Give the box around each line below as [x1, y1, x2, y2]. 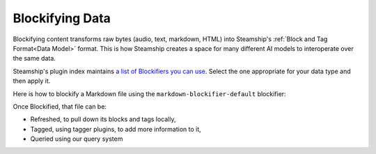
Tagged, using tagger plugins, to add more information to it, [30, 125, 201, 133]
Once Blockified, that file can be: [13, 102, 107, 111]
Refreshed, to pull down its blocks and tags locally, [30, 115, 176, 123]
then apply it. [13, 77, 51, 85]
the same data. [13, 54, 56, 63]
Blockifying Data [13, 10, 111, 26]
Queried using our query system [30, 134, 123, 143]
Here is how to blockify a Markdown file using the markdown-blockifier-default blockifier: [13, 89, 286, 98]
